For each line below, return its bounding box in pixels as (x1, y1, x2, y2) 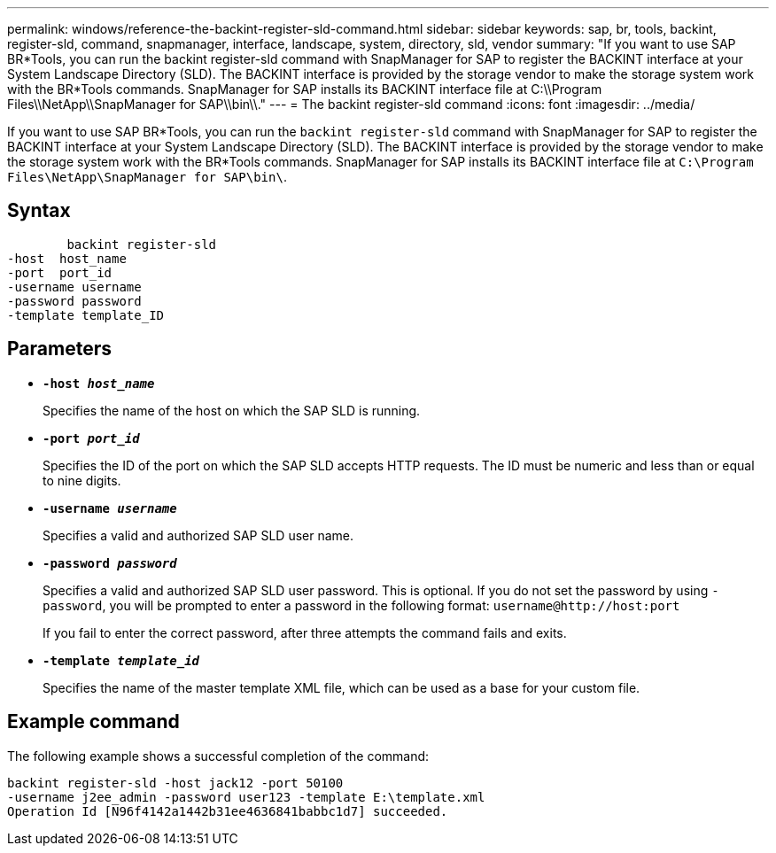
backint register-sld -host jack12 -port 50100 (7, 775, 344, 790)
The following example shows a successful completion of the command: (7, 748, 430, 764)
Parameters (7, 337, 112, 361)
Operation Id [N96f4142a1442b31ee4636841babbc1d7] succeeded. (7, 803, 448, 818)
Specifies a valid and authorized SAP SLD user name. (43, 527, 354, 543)
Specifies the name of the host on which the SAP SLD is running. (43, 402, 421, 418)
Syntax (7, 199, 71, 222)
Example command (7, 710, 180, 733)
